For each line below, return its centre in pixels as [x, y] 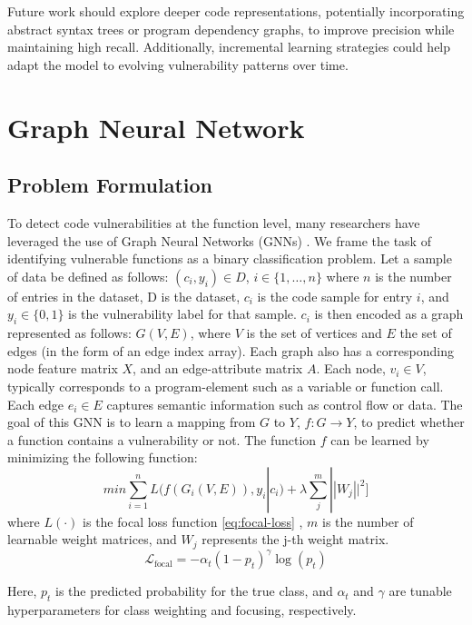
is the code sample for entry [335, 296]
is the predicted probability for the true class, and [194, 591]
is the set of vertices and [314, 333]
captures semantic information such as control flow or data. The [285, 404]
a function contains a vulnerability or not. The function [162, 439]
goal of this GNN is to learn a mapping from [132, 422]
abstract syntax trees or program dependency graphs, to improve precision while [231, 29]
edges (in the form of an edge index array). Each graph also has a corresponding [231, 350]
